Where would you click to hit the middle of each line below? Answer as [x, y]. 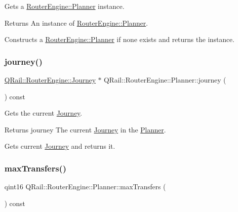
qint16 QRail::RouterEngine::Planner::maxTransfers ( [85, 187]
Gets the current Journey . [43, 113]
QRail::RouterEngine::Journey [50, 80]
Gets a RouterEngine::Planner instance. [64, 6]
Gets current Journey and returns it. [60, 146]
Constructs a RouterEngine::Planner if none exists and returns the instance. [119, 39]
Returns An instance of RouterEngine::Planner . [76, 22]
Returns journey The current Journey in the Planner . [85, 129]
